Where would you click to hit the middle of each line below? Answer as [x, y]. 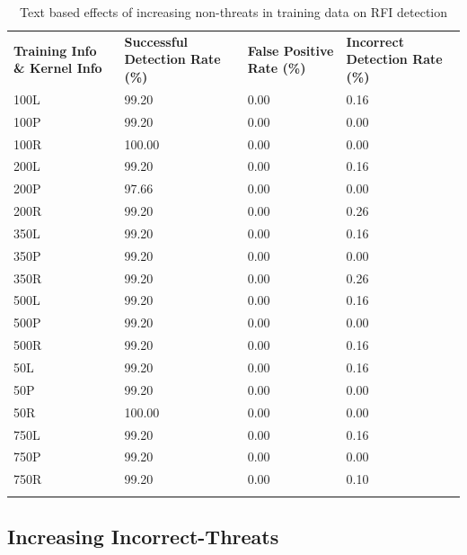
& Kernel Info [58, 68]
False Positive [291, 50]
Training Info [55, 50]
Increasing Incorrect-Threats [143, 536]
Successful [156, 41]
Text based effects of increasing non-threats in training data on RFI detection [233, 12]
